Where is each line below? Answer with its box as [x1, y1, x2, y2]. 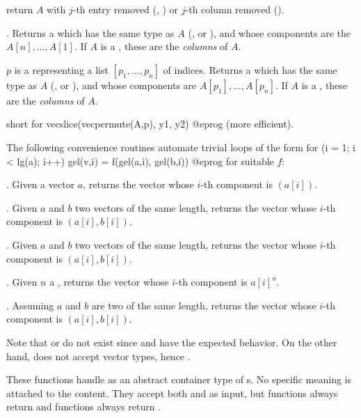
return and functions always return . [6, 399, 161, 414]
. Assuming [6, 297, 54, 312]
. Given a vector [6, 177, 75, 192]
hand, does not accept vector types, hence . [6, 348, 191, 363]
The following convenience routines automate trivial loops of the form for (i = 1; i [6, 139, 355, 154]
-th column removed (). [185, 2, 284, 16]
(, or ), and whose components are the [188, 25, 351, 40]
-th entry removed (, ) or [72, 2, 179, 16]
